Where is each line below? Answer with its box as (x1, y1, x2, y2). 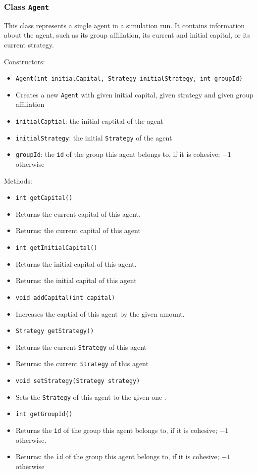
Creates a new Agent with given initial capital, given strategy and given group (15, 89, 254, 99)
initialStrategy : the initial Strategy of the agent (15, 132, 172, 142)
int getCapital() (15, 194, 73, 202)
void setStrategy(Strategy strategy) (15, 378, 140, 385)
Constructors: (4, 56, 45, 66)
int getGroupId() (15, 411, 73, 418)
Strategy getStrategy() (15, 328, 94, 335)
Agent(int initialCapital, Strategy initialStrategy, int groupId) (15, 75, 243, 83)
